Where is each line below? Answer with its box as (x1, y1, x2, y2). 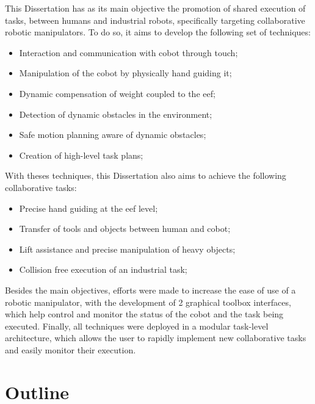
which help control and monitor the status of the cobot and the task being (5, 308, 284, 320)
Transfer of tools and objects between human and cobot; (19, 222, 231, 235)
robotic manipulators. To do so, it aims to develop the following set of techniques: (5, 26, 311, 38)
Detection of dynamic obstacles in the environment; (19, 107, 212, 120)
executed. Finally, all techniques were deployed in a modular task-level (5, 319, 269, 332)
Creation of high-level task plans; (19, 148, 143, 161)
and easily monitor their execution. (5, 343, 136, 356)
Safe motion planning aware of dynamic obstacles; (19, 128, 206, 141)
